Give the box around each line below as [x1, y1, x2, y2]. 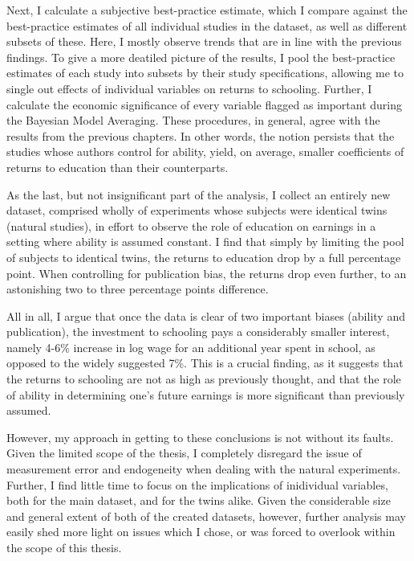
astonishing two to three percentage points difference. [6, 280, 269, 297]
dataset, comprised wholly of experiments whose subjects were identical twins [6, 202, 388, 219]
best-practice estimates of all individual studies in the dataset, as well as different [6, 17, 408, 34]
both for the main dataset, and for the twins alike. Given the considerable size [6, 492, 391, 509]
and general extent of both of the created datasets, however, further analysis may [6, 507, 406, 524]
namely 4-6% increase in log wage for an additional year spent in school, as [6, 338, 375, 355]
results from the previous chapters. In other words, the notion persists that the [6, 127, 395, 144]
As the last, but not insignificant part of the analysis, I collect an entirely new [6, 186, 391, 203]
